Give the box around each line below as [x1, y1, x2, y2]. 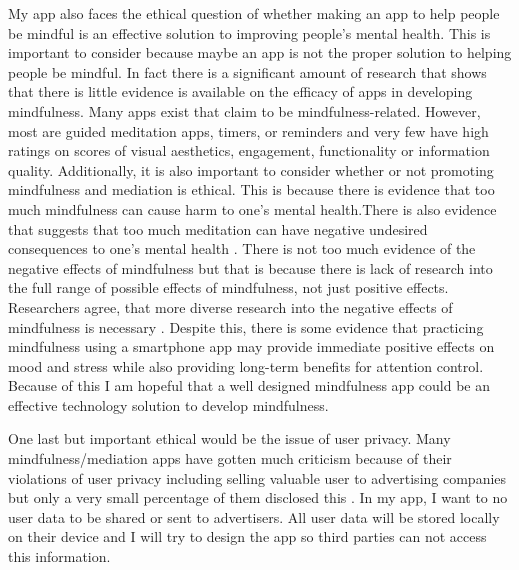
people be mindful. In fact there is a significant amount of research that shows [8, 61, 487, 82]
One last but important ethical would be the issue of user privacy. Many [8, 428, 451, 449]
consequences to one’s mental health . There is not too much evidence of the [8, 238, 476, 259]
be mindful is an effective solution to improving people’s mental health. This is [8, 22, 491, 43]
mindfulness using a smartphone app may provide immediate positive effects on [8, 336, 495, 357]
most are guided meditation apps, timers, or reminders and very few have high [8, 120, 489, 141]
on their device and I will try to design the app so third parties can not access [8, 526, 487, 547]
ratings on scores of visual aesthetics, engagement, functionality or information [8, 140, 490, 161]
